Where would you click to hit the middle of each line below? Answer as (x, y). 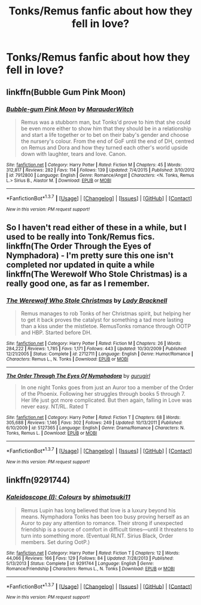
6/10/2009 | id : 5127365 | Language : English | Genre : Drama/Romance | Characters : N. (96, 428)
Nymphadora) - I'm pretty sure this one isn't (90, 255)
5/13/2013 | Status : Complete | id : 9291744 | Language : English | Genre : (80, 563)
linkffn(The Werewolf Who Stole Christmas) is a (97, 274)
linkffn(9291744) (38, 480)
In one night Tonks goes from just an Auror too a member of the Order (107, 387)
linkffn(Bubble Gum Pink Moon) (66, 92)
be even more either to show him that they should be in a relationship (106, 128)
